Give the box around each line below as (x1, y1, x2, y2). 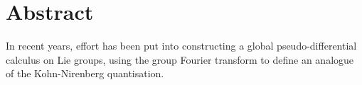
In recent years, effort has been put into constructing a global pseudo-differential (6, 38, 357, 53)
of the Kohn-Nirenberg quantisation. (6, 66, 164, 81)
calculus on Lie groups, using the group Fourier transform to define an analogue (6, 52, 354, 67)
